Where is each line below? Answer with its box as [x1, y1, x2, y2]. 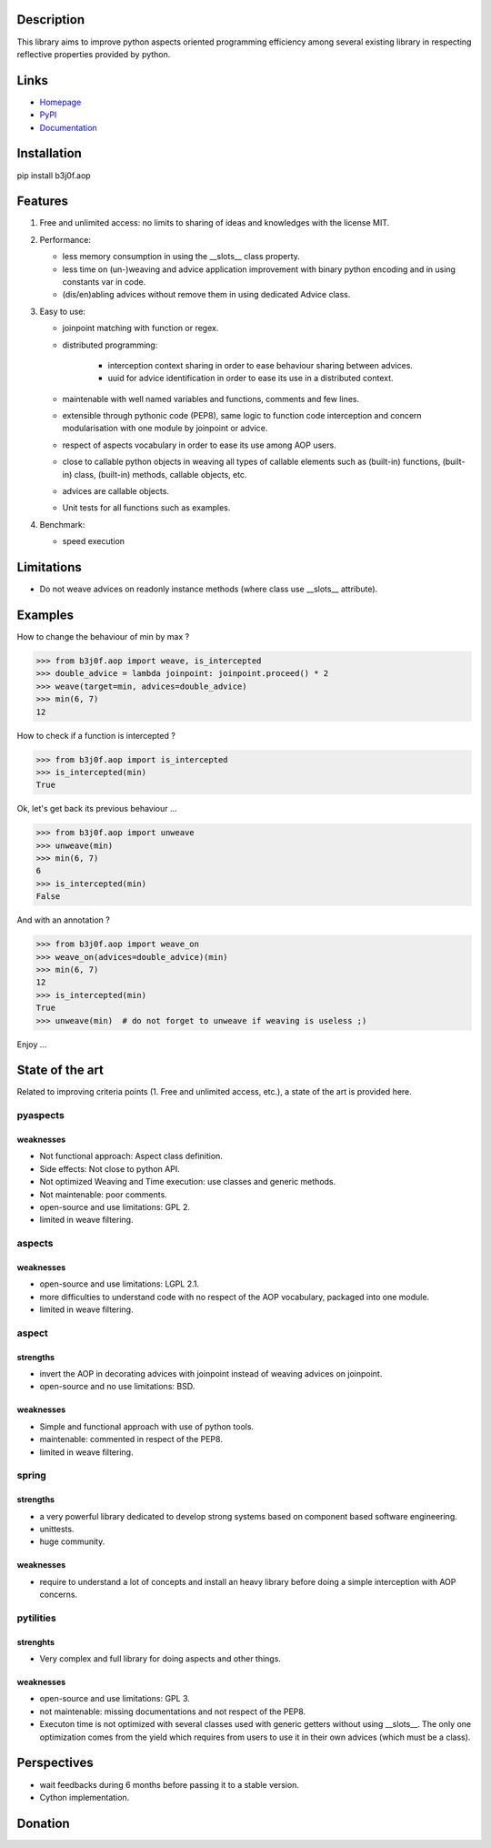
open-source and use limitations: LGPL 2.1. [39, 1278, 200, 1289]
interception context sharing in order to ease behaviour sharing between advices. [107, 359, 414, 370]
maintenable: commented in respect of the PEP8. [39, 1434, 223, 1445]
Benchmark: [39, 519, 85, 530]
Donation [16, 1815, 70, 1831]
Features [16, 194, 68, 209]
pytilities [16, 1611, 56, 1624]
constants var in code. [62, 276, 146, 287]
